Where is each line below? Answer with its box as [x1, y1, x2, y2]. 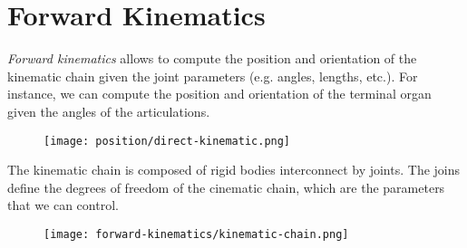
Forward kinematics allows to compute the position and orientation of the [7, 49, 417, 68]
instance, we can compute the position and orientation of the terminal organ [7, 84, 432, 103]
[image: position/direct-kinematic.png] [44, 134, 291, 148]
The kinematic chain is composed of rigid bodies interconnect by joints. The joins [7, 160, 461, 179]
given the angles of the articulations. [7, 101, 210, 120]
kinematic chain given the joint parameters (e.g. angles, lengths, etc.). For [7, 66, 418, 85]
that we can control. [7, 196, 119, 215]
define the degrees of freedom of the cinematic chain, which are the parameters [7, 177, 445, 196]
